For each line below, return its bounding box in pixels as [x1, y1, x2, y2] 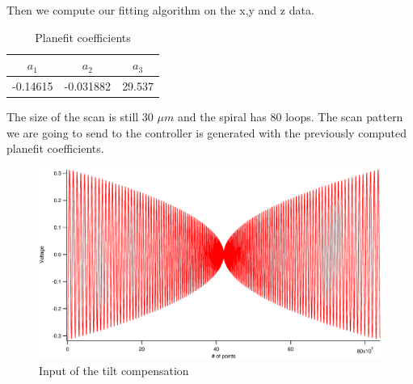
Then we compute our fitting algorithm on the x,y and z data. [6, 2, 314, 18]
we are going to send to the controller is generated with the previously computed [6, 124, 407, 141]
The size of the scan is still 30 [6, 108, 154, 125]
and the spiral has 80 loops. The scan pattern [177, 108, 403, 125]
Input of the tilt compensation [39, 361, 189, 378]
